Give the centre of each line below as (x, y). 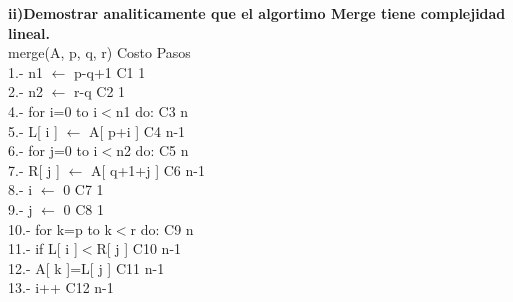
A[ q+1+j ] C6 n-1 (147, 169)
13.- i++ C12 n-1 (61, 287)
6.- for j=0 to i (53, 150)
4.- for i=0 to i (53, 110)
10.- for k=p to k (60, 228)
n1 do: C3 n (152, 110)
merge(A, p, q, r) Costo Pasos (99, 52)
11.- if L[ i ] (43, 248)
